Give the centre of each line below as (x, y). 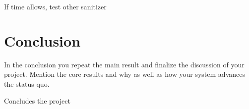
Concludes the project (37, 100)
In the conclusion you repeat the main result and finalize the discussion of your (124, 64)
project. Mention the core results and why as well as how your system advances (124, 74)
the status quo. (27, 83)
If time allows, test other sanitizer (55, 6)
